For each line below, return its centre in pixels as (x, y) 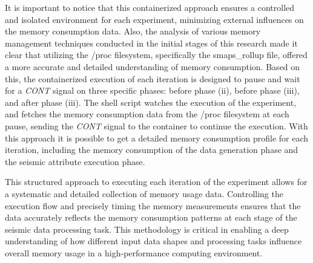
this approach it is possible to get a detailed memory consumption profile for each (157, 138)
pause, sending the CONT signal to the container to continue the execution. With (156, 125)
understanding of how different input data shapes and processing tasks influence (153, 241)
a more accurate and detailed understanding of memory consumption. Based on (153, 66)
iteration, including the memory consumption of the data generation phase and (152, 150)
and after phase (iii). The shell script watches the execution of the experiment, (151, 102)
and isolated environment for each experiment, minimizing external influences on (154, 19)
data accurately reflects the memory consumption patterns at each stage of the (151, 217)
